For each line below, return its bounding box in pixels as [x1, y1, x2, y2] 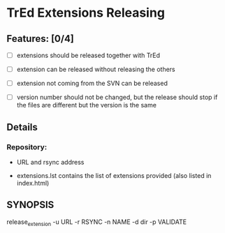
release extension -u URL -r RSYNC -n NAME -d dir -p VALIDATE [6, 218, 187, 227]
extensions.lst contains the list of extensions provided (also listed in [16, 171, 212, 179]
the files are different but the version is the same [16, 101, 157, 110]
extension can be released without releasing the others [16, 65, 175, 74]
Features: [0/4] [6, 33, 75, 45]
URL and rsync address [16, 158, 85, 166]
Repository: [6, 142, 48, 151]
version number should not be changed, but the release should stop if [16, 93, 218, 102]
